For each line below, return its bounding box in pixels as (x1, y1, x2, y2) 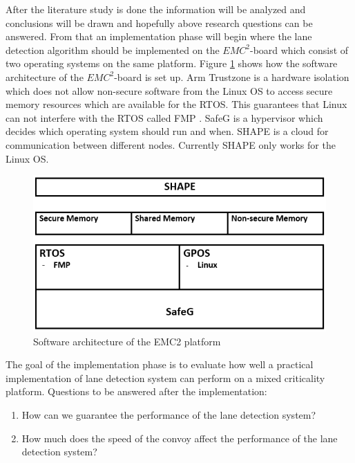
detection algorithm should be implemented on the (6, 42, 220, 57)
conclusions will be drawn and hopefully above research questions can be (6, 15, 313, 30)
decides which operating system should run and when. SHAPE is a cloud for (6, 124, 329, 138)
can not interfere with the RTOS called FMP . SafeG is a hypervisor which (6, 110, 323, 125)
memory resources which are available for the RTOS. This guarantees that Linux (6, 97, 347, 111)
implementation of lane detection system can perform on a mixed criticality (6, 370, 325, 385)
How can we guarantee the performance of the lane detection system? (21, 407, 316, 421)
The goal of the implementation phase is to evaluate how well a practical (6, 357, 314, 372)
